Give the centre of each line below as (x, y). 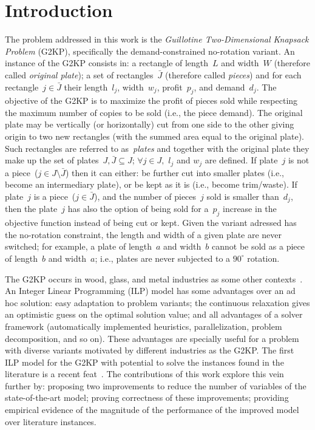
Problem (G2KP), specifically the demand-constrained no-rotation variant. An (150, 51)
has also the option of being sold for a (138, 209)
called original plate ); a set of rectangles (79, 74)
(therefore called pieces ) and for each (233, 74)
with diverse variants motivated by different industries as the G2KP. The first (150, 350)
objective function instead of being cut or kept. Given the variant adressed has (151, 223)
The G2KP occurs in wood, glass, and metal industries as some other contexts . (154, 278)
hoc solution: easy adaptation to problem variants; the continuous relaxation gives (157, 302)
